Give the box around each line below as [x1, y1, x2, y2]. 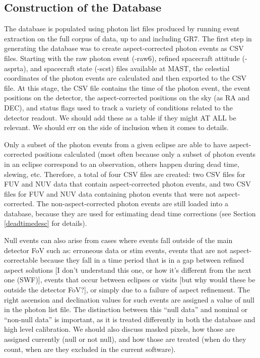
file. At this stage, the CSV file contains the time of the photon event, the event [4, 82, 251, 93]
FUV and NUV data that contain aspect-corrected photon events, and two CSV [4, 178, 251, 189]
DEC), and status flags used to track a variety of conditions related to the [4, 102, 233, 112]
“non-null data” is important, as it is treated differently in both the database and [4, 314, 255, 324]
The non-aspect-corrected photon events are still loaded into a [36, 198, 228, 209]
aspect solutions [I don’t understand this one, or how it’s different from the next [4, 264, 252, 275]
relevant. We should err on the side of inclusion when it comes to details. [4, 122, 229, 133]
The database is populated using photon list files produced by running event [4, 23, 240, 34]
